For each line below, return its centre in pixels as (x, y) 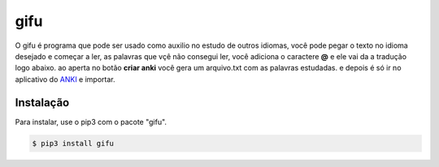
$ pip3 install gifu (73, 143)
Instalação (42, 103)
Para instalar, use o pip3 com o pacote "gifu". (91, 122)
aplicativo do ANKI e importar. (65, 79)
